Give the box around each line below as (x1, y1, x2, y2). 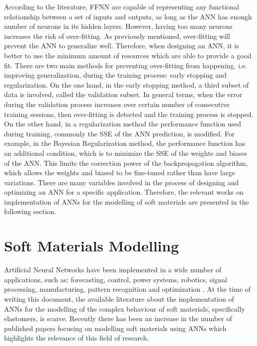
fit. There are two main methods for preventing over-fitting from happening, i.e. (4, 60, 247, 70)
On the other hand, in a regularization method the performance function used (4, 118, 242, 129)
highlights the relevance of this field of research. (4, 333, 149, 343)
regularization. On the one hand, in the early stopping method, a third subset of (4, 79, 249, 90)
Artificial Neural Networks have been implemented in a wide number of (4, 264, 221, 275)
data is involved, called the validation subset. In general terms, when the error (4, 89, 243, 100)
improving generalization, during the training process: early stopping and (4, 70, 227, 80)
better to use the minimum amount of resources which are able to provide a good (4, 50, 252, 60)
